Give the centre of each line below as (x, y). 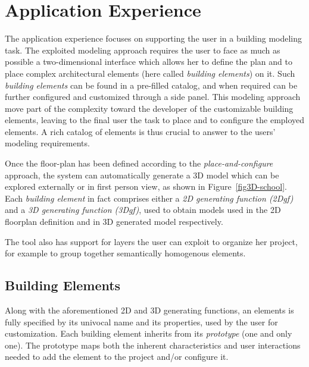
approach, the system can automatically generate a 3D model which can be (142, 175)
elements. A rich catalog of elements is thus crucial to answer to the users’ (140, 131)
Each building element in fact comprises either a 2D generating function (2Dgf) (149, 198)
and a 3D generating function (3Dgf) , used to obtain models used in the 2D (143, 210)
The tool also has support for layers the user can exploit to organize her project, (151, 241)
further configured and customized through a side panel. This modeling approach (153, 97)
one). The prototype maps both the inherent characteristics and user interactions (153, 345)
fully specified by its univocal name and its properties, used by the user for (141, 321)
